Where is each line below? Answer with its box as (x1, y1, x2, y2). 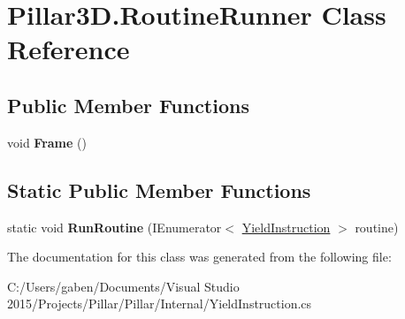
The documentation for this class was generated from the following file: (7, 247, 392, 266)
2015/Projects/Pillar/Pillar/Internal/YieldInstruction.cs (7, 294, 312, 313)
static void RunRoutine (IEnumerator (7, 217, 222, 236)
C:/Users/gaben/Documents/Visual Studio (7, 277, 240, 295)
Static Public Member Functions (7, 176, 311, 203)
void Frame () (7, 133, 87, 151)
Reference (7, 31, 130, 67)
